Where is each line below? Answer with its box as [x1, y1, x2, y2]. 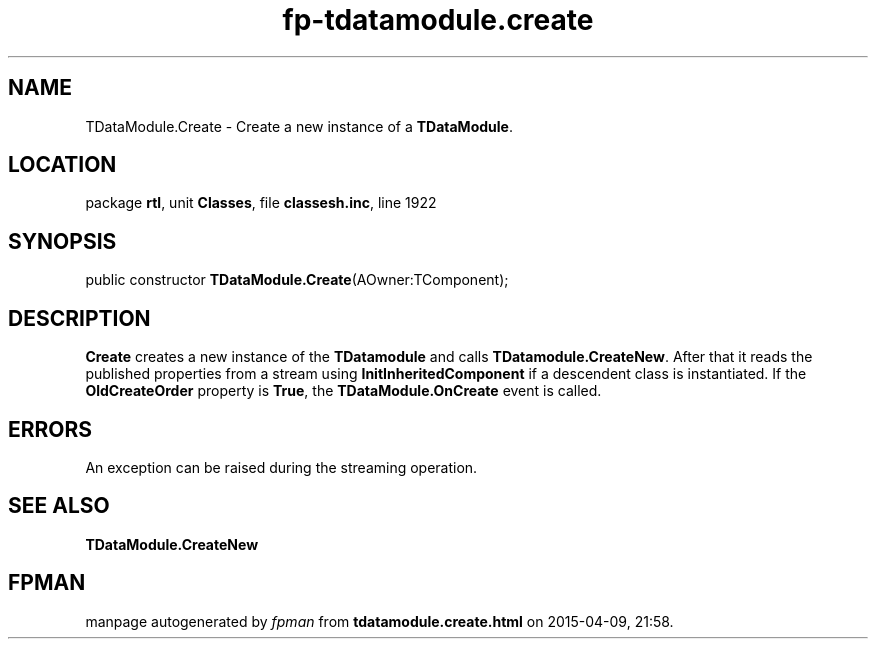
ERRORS [8, 416, 93, 442]
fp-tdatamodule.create [282, 3, 594, 37]
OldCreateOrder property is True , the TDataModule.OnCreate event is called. [85, 382, 602, 400]
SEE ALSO [8, 493, 110, 519]
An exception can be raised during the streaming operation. [85, 458, 478, 476]
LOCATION [8, 152, 117, 178]
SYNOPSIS [8, 228, 117, 254]
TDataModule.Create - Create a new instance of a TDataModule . [85, 117, 513, 135]
